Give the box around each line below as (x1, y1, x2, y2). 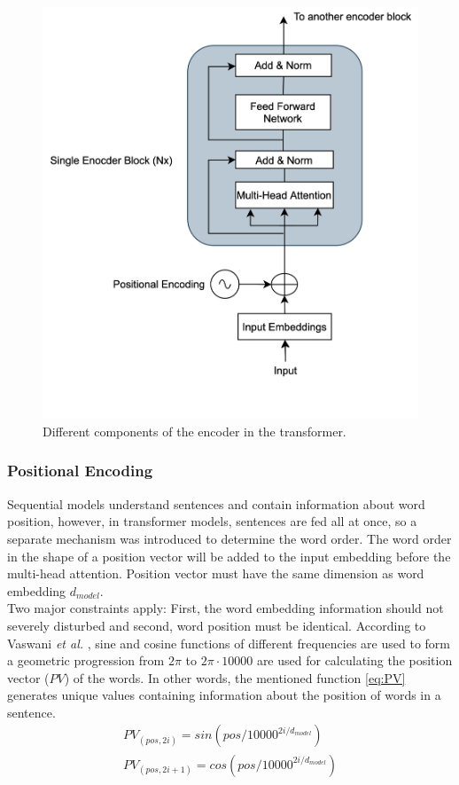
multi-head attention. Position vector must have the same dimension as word (7, 564, 424, 583)
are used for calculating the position (256, 651, 453, 670)
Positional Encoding (7, 459, 153, 482)
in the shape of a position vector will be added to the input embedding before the (7, 546, 451, 565)
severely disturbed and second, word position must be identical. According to (7, 616, 426, 634)
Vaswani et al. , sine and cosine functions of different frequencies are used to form (7, 633, 450, 652)
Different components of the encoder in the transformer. (43, 421, 346, 440)
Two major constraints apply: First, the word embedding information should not (7, 599, 444, 617)
